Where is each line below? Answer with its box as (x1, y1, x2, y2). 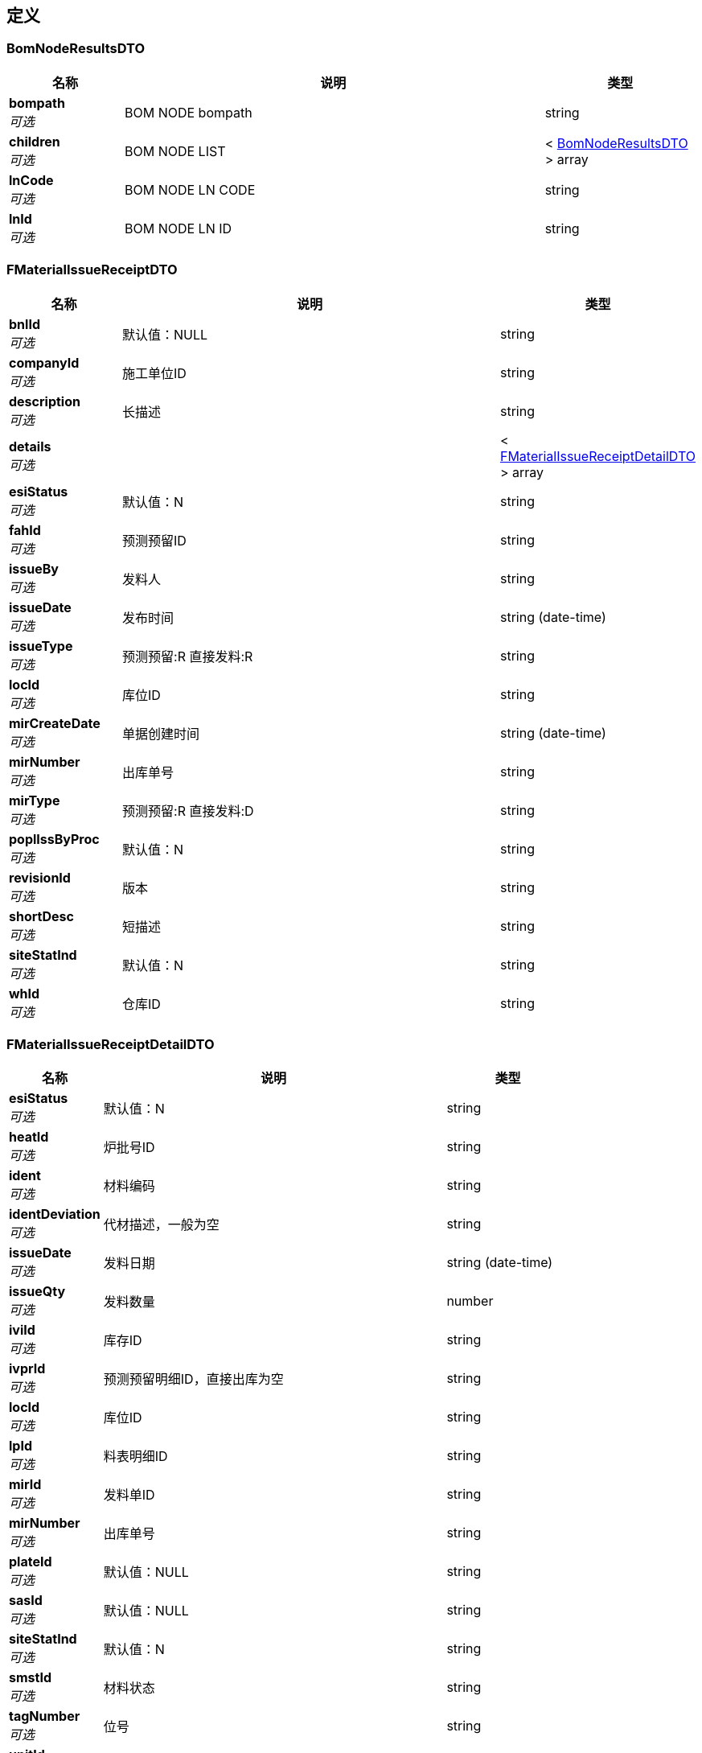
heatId (9, 1129, 49, 1146)
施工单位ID (122, 364, 187, 381)
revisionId (9, 869, 71, 886)
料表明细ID (103, 1448, 168, 1465)
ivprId (9, 1360, 46, 1377)
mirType (9, 792, 60, 809)
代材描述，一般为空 (103, 1216, 220, 1233)
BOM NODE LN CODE (124, 181, 256, 198)
